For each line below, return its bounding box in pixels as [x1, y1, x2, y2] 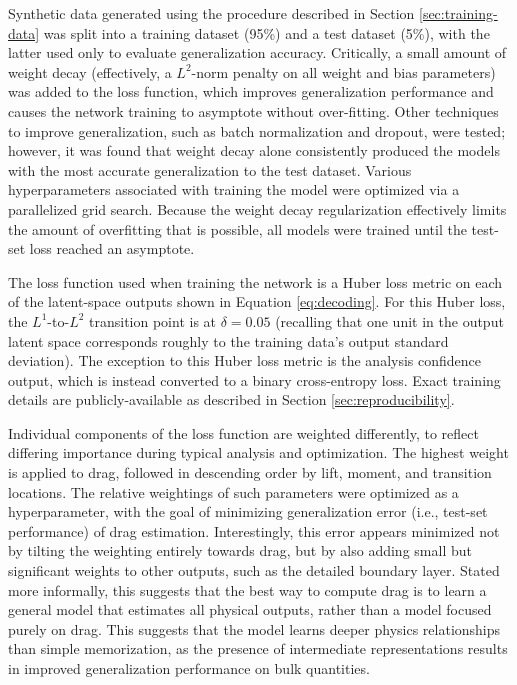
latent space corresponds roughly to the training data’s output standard [8, 330, 449, 351]
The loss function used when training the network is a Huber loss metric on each [8, 271, 503, 292]
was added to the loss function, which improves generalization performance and [8, 81, 494, 102]
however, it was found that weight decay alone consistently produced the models [8, 140, 500, 161]
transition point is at [89, 310, 217, 331]
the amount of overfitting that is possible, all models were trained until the [8, 218, 467, 239]
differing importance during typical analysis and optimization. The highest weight [8, 442, 509, 463]
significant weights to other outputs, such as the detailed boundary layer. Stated [8, 560, 500, 581]
